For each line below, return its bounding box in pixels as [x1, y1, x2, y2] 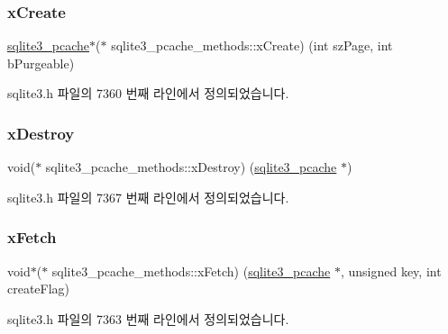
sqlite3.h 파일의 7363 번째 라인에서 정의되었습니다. [7, 309, 289, 328]
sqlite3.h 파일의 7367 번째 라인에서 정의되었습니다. [7, 187, 289, 206]
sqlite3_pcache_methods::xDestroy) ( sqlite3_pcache [45, 158, 337, 176]
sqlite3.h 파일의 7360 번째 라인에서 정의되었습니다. [7, 84, 289, 103]
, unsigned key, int [340, 261, 442, 280]
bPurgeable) [7, 53, 75, 72]
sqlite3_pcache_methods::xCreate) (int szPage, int [111, 36, 393, 55]
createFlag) [7, 279, 70, 298]
